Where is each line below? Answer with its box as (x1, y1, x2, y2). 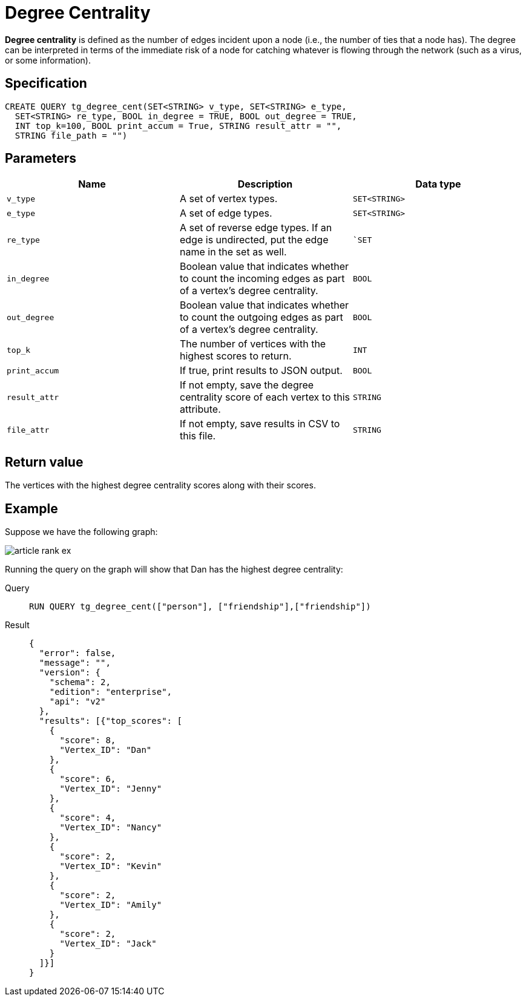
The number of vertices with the (179, 338, 326, 350)
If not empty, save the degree (179, 379, 314, 392)
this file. (179, 430, 216, 442)
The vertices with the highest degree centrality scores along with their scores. (5, 480, 316, 491)
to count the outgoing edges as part (179, 311, 343, 324)
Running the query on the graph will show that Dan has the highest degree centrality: (5, 564, 343, 575)
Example (5, 500, 58, 516)
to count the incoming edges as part (179, 272, 345, 285)
